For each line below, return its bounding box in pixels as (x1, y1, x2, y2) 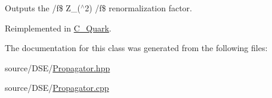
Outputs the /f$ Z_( (5, 2, 81, 14)
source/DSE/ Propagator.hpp (5, 61, 110, 74)
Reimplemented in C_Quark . (5, 21, 112, 34)
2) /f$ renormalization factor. (85, 2, 193, 14)
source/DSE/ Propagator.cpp (5, 81, 109, 94)
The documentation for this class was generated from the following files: (5, 42, 268, 54)
